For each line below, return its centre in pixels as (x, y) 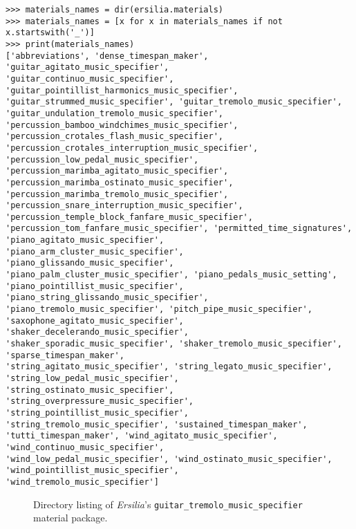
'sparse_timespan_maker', (65, 355)
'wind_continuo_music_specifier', (85, 447)
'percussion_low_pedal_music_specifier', (102, 159)
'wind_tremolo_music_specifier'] (82, 482)
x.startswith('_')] (50, 33)
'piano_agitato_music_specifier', (85, 240)
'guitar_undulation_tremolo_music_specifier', (114, 113)
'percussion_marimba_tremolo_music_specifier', (117, 194)
